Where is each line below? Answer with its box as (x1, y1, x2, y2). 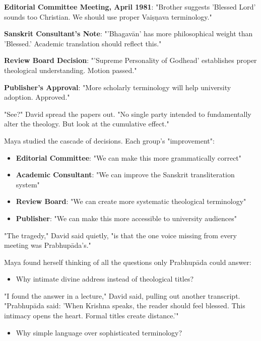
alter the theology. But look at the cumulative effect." (4, 118, 169, 129)
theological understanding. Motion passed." (4, 64, 137, 75)
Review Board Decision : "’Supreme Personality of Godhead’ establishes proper (4, 55, 257, 65)
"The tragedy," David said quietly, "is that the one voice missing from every (4, 230, 237, 240)
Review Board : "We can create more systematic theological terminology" (16, 196, 246, 207)
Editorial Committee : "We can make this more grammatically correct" (16, 152, 242, 163)
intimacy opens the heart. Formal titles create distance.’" (4, 310, 179, 321)
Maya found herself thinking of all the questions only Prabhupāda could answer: (4, 256, 251, 267)
